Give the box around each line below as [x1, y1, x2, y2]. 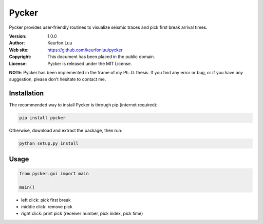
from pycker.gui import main [19, 171, 89, 176]
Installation [9, 89, 44, 98]
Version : [9, 33, 27, 39]
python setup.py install [19, 141, 79, 146]
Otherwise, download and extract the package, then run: [9, 127, 123, 134]
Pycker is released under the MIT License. [47, 61, 132, 66]
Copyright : [9, 54, 32, 60]
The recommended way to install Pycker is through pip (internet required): [9, 102, 158, 108]
